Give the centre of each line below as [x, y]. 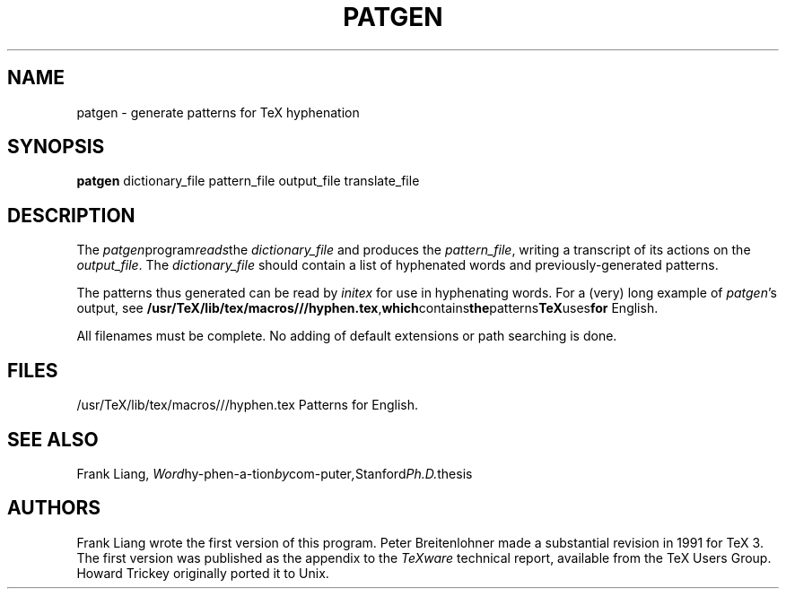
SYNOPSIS [56, 147]
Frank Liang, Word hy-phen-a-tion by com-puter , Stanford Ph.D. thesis [275, 473]
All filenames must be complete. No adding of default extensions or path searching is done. [347, 336]
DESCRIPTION [71, 215]
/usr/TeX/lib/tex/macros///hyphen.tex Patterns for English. [248, 405]
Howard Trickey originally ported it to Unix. [203, 573]
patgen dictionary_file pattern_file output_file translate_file [248, 181]
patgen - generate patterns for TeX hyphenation [218, 112]
